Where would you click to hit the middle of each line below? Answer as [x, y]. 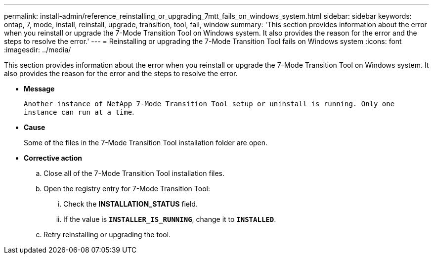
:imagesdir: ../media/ [38, 50]
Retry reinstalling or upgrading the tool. [107, 235]
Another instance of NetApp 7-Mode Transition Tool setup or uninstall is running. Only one [209, 104]
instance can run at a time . [79, 112]
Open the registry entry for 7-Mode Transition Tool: [127, 189]
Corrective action [53, 158]
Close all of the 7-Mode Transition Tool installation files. [134, 173]
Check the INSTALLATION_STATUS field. [130, 204]
